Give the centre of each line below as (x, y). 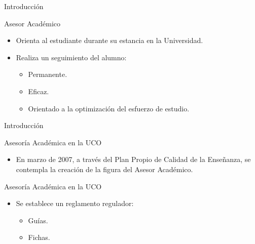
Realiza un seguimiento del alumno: (71, 57)
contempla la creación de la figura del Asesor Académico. (104, 169)
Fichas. (39, 237)
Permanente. (48, 74)
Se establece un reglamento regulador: (75, 203)
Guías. (38, 220)
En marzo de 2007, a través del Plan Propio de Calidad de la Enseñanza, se (133, 159)
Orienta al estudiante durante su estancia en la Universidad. (110, 40)
